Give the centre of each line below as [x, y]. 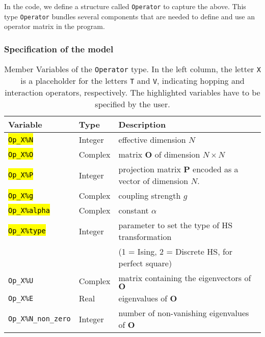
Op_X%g [21, 195]
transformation [145, 237]
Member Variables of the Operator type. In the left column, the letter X [132, 69]
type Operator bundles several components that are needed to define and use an [130, 16]
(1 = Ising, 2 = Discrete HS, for [176, 252]
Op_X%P [21, 175]
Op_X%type [27, 231]
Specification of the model [59, 49]
